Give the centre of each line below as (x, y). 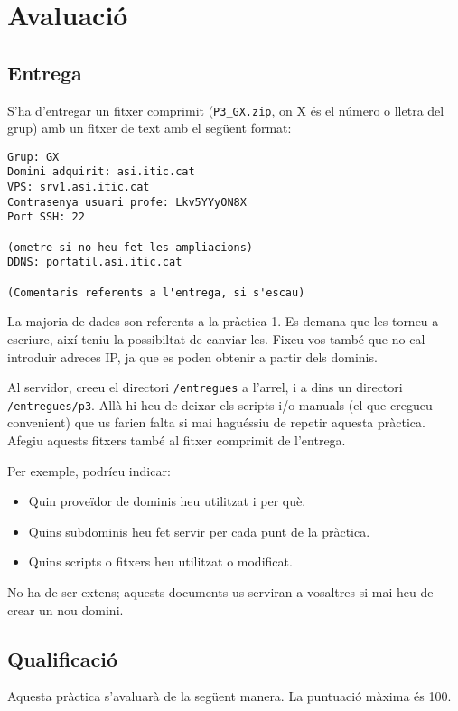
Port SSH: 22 (46, 217)
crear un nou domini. (65, 609)
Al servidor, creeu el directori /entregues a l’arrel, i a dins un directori (205, 387)
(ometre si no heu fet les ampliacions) (131, 247)
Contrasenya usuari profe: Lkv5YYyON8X (127, 202)
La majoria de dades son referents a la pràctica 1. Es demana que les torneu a (223, 321)
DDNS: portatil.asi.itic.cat (95, 262)
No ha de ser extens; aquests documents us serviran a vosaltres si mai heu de (220, 592)
